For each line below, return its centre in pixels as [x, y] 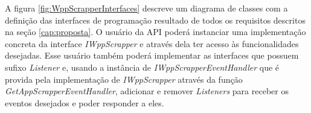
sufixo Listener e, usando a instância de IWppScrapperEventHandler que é [142, 67]
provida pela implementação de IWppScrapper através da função [124, 79]
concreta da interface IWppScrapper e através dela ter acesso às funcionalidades [152, 43]
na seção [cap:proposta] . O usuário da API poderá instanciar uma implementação [155, 32]
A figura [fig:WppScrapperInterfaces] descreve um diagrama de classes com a [146, 8]
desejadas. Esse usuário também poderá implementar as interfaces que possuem [152, 55]
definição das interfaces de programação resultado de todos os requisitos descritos [155, 20]
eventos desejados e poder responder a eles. [85, 102]
